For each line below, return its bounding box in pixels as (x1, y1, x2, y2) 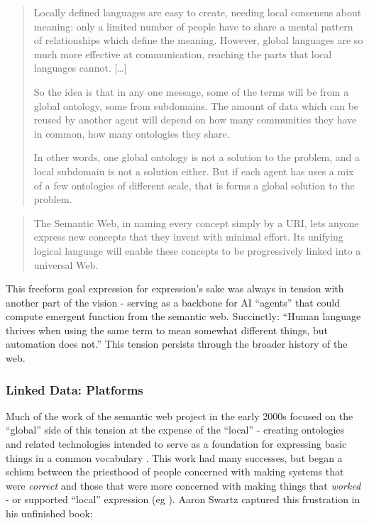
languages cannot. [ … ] (33, 60, 127, 75)
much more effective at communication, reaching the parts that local (33, 46, 332, 61)
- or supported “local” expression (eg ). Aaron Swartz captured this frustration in (6, 492, 360, 507)
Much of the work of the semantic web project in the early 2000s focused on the (6, 408, 353, 423)
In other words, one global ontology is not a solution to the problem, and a (33, 150, 360, 165)
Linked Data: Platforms (6, 380, 143, 398)
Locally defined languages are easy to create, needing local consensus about (33, 5, 362, 19)
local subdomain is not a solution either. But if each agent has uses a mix (33, 163, 354, 178)
